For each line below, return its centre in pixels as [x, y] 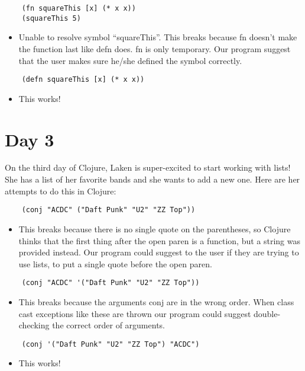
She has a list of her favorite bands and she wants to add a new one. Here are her [152, 179]
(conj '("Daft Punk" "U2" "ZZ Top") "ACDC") [111, 344]
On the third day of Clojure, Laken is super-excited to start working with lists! [148, 167]
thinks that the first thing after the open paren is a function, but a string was [159, 240]
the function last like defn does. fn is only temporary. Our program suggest [155, 48]
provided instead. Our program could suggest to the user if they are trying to [159, 252]
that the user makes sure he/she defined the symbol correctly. [130, 60]
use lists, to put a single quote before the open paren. [115, 263]
